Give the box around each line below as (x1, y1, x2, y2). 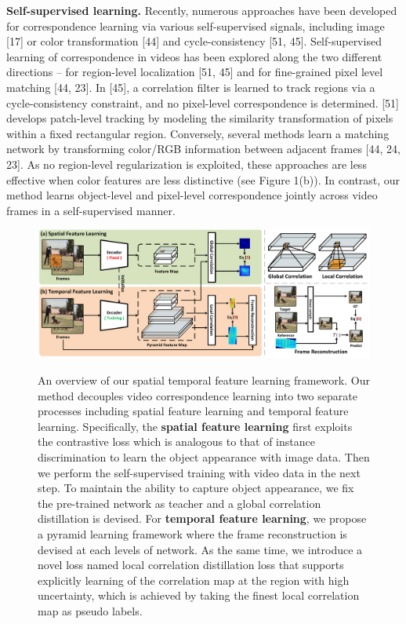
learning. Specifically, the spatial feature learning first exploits (38, 418, 353, 434)
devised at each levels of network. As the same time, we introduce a (38, 541, 363, 557)
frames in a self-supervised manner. (6, 202, 176, 218)
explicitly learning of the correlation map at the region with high (38, 571, 350, 588)
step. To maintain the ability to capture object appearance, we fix (38, 480, 354, 496)
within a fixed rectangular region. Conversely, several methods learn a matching (6, 125, 390, 141)
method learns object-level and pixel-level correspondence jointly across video (6, 187, 378, 203)
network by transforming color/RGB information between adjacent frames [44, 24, (6, 140, 401, 157)
